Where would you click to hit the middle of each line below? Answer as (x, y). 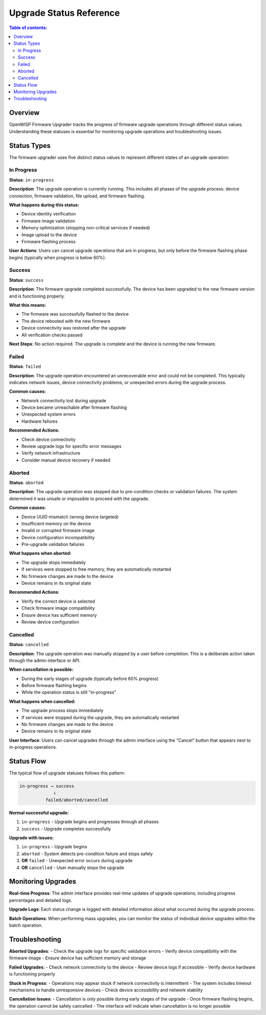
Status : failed (25, 366)
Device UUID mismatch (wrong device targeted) (70, 517)
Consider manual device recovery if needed (66, 460)
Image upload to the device (49, 235)
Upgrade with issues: (31, 838)
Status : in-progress (32, 180)
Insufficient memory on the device (56, 523)
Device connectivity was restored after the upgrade (74, 328)
